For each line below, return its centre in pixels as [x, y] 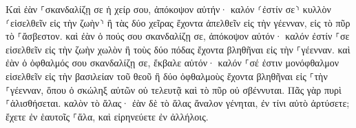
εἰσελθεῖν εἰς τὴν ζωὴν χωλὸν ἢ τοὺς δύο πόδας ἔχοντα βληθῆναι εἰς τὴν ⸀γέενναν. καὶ [178, 49]
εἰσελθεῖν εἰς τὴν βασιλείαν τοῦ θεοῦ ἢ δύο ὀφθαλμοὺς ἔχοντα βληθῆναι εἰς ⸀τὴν [167, 76]
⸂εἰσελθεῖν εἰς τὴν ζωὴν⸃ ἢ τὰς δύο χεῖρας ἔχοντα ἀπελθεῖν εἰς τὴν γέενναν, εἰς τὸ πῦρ [178, 22]
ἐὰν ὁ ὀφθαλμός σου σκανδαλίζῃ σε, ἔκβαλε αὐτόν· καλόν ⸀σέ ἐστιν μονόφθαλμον [172, 63]
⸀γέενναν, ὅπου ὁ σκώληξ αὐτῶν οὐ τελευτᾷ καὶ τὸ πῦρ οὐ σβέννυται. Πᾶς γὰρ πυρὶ [174, 89]
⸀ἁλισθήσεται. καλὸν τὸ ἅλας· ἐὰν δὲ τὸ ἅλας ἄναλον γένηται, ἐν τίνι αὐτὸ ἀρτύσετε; [178, 103]
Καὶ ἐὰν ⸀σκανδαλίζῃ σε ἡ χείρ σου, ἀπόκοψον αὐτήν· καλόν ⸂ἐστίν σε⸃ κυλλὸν [168, 9]
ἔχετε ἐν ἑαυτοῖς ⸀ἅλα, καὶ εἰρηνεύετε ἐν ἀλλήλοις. [107, 116]
